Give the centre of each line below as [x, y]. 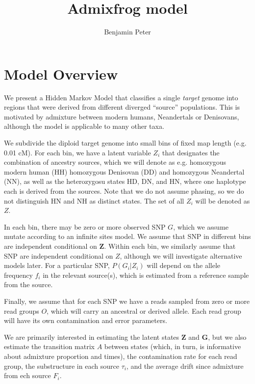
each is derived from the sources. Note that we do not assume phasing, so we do [124, 191]
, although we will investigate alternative [181, 255]
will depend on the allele [184, 265]
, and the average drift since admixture [185, 366]
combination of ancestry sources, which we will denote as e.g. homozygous [115, 162]
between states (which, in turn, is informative [173, 346]
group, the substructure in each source [62, 366]
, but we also [227, 337]
